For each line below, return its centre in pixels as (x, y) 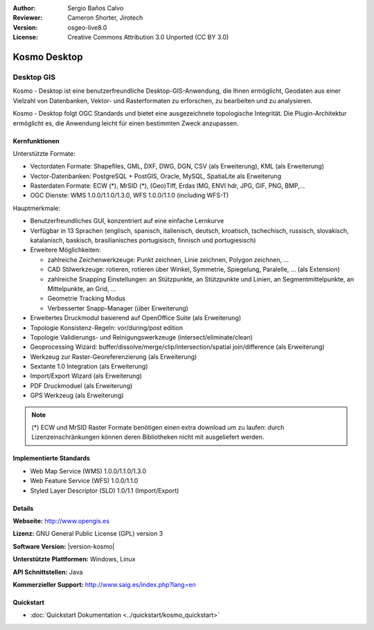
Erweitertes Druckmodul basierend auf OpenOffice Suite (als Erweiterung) (136, 318)
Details (23, 508)
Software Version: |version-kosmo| (64, 546)
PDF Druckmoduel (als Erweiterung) (81, 385)
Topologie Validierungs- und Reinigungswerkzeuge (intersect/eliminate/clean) (141, 337)
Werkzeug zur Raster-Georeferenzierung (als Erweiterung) (114, 356)
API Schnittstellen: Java (48, 572)
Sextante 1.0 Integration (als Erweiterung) (89, 367)
